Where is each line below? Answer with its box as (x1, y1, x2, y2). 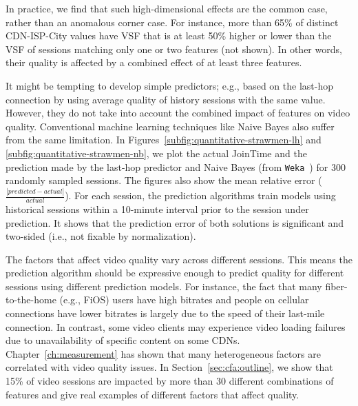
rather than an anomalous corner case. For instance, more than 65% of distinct (6, 14, 339, 29)
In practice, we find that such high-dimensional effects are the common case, (6, 1, 328, 15)
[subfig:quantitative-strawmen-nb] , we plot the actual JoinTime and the (6, 145, 307, 160)
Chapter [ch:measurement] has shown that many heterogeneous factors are (6, 346, 321, 361)
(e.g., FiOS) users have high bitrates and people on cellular (59, 292, 309, 307)
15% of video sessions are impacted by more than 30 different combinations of (6, 374, 334, 388)
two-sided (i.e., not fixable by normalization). (6, 229, 196, 243)
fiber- (325, 278, 348, 293)
